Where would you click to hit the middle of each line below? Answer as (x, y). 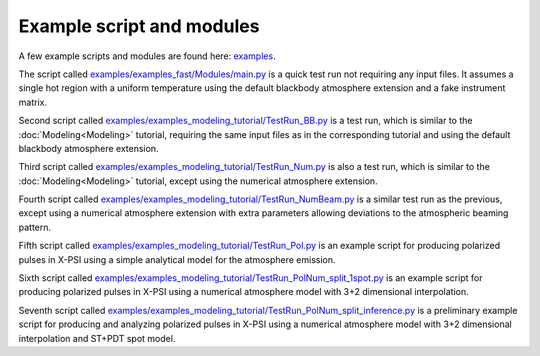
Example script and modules (139, 26)
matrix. (33, 102)
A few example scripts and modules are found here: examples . (147, 56)
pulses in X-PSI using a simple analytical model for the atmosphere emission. (177, 259)
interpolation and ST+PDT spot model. (97, 338)
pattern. (35, 227)
